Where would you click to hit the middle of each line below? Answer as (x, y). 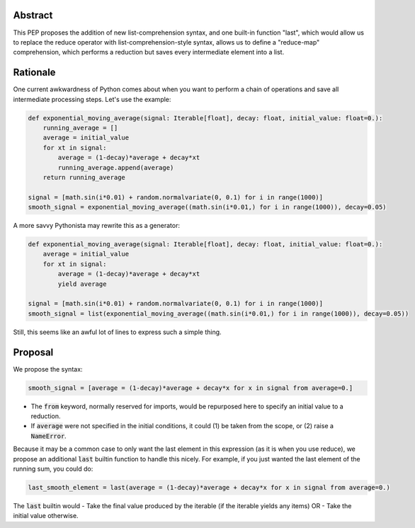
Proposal (33, 352)
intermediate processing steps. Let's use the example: (92, 99)
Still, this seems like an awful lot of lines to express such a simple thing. (118, 332)
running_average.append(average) (116, 167)
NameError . (49, 436)
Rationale (34, 73)
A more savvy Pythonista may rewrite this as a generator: (97, 226)
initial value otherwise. (46, 516)
